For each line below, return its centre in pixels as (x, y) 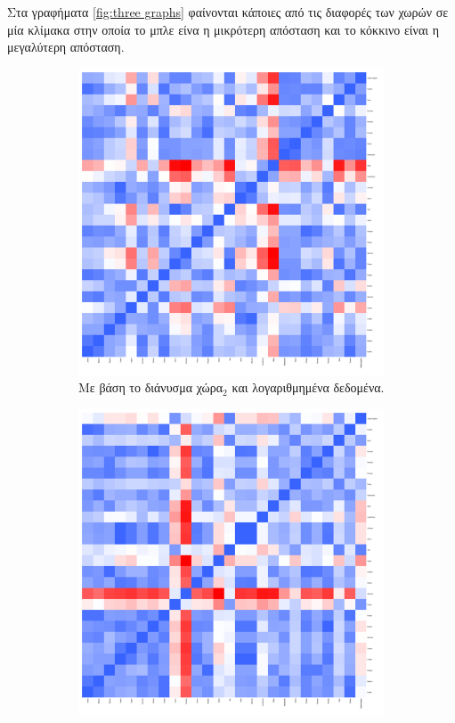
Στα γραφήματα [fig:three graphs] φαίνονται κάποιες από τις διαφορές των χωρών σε (228, 12)
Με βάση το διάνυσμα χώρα (151, 387)
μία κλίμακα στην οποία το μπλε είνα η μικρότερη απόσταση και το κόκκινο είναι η (223, 29)
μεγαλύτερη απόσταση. (66, 47)
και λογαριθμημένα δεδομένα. (308, 387)
